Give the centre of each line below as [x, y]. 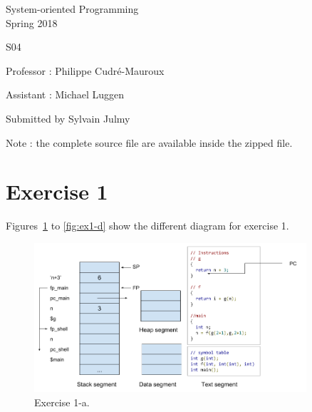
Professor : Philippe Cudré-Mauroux [85, 70]
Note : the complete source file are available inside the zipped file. [149, 142]
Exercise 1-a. [62, 402]
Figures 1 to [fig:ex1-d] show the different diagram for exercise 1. [147, 226]
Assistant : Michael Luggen [65, 94]
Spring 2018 [32, 22]
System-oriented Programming [72, 9]
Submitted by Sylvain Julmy [68, 118]
